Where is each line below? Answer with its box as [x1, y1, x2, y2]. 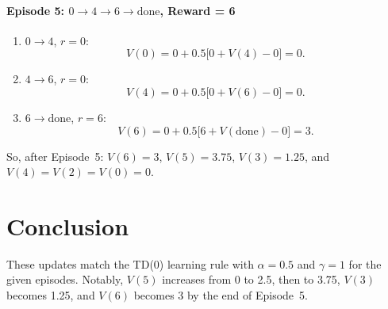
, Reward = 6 [159, 2, 236, 18]
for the [348, 255, 382, 272]
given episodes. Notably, [6, 271, 124, 288]
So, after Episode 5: [6, 147, 104, 164]
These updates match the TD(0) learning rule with [6, 255, 254, 272]
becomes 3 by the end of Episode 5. [133, 287, 308, 303]
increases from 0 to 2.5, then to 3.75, [162, 271, 340, 288]
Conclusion [6, 209, 129, 242]
